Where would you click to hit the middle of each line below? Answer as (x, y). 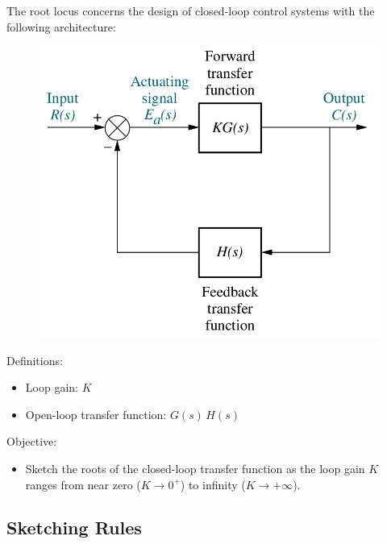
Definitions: (35, 360)
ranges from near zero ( (83, 484)
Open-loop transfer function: (96, 414)
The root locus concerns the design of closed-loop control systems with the (191, 10)
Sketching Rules (74, 527)
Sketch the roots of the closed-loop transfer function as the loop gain (195, 468)
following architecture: (61, 26)
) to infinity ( (213, 484)
